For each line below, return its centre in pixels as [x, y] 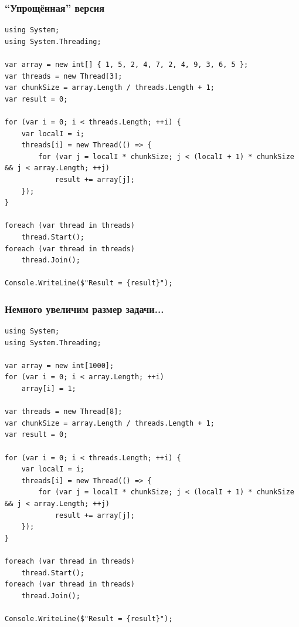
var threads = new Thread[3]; [64, 76]
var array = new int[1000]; [60, 365]
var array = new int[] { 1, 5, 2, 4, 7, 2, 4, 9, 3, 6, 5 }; [127, 65]
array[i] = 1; [49, 389]
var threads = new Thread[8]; [64, 412]
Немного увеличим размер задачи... [84, 309]
